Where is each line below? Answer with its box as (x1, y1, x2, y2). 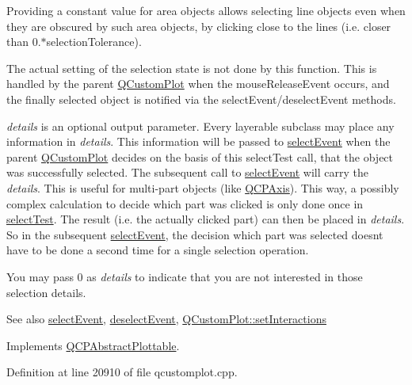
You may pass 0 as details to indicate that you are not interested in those (6, 268, 363, 284)
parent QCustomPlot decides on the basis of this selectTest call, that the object (6, 148, 394, 165)
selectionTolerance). (46, 33, 142, 50)
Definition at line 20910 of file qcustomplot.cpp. (6, 364, 238, 380)
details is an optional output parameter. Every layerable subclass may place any (6, 117, 395, 134)
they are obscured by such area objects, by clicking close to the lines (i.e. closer (6, 17, 391, 34)
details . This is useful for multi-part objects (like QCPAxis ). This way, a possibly (6, 179, 399, 196)
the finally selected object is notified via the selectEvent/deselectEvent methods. (6, 90, 396, 107)
